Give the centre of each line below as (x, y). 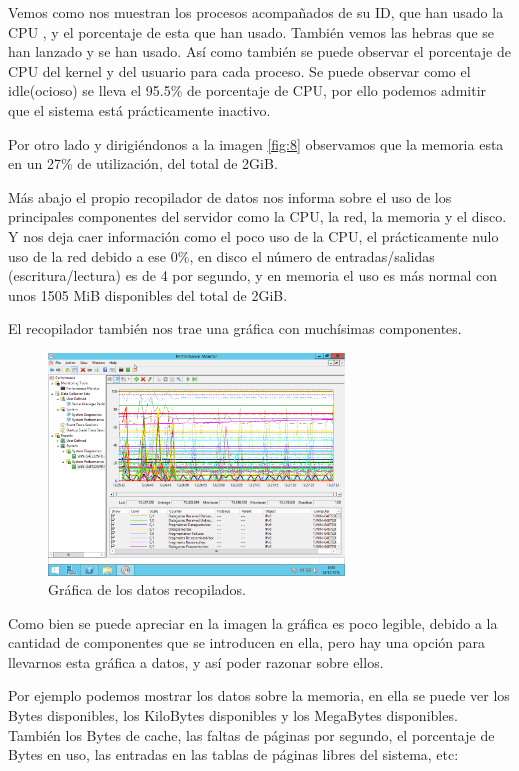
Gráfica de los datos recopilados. (147, 589)
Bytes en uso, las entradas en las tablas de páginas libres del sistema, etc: (233, 754)
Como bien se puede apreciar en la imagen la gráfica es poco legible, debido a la (253, 622)
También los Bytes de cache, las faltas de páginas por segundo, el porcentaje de (251, 734)
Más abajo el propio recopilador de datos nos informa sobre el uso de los (230, 196)
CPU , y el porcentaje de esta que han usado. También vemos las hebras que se (251, 31)
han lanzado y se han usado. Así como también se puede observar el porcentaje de (259, 51)
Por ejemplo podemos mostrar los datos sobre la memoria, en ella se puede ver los (259, 695)
